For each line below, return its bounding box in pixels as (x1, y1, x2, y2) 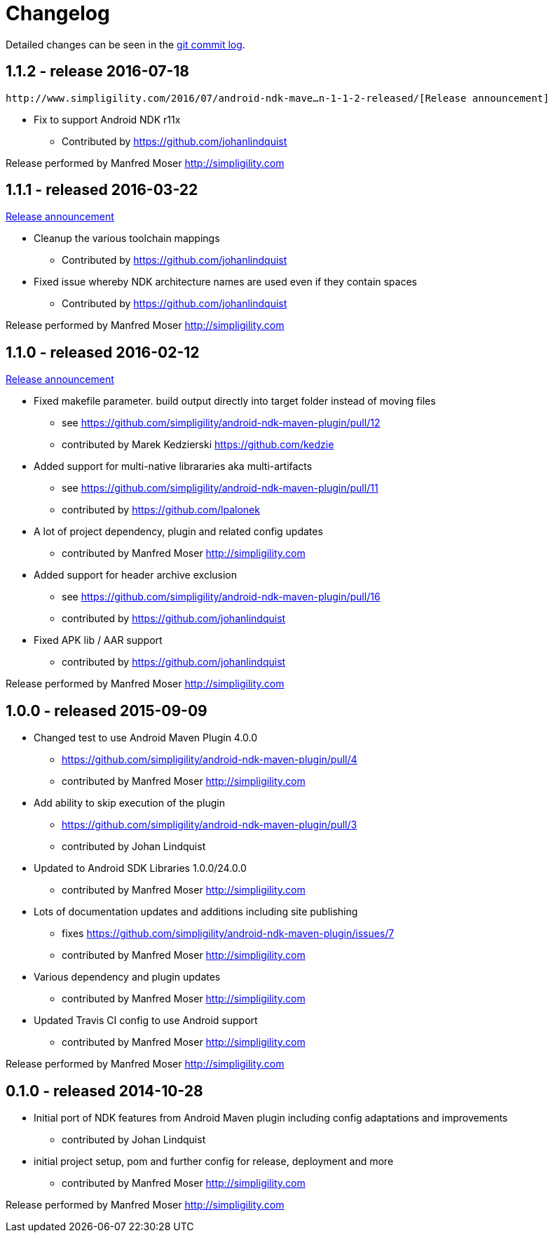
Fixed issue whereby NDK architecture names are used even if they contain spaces (34, 276, 417, 288)
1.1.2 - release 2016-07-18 (6, 62, 190, 81)
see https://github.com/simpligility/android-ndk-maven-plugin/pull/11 (62, 482, 378, 494)
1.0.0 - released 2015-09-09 (6, 701, 207, 720)
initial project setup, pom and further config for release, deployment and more (34, 1155, 394, 1167)
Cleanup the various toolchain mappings (34, 232, 220, 245)
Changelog (6, 1, 110, 25)
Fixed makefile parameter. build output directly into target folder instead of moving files (34, 395, 436, 408)
